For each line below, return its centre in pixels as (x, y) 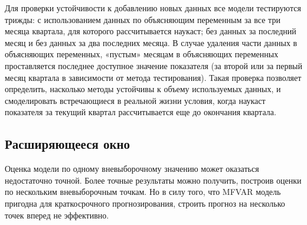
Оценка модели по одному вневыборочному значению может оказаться (132, 169)
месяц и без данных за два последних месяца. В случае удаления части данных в (151, 42)
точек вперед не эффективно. (57, 215)
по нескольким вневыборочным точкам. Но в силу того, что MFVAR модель (143, 192)
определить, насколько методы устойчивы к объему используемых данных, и (143, 89)
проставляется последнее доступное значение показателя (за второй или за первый (153, 65)
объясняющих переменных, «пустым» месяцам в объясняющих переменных (142, 54)
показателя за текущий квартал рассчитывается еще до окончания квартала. (141, 112)
